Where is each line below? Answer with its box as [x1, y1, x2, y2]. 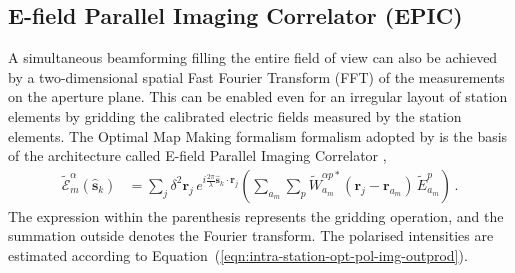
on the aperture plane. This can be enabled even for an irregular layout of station [8, 86, 508, 107]
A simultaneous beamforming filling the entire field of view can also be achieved [8, 47, 498, 68]
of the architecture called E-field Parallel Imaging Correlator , [8, 145, 387, 166]
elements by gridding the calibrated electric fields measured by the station [8, 105, 462, 126]
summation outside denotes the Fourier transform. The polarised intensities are [8, 225, 494, 246]
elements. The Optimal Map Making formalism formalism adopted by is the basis [8, 125, 508, 146]
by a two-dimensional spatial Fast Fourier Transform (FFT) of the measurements [8, 66, 505, 87]
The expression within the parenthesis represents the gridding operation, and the [8, 205, 504, 226]
